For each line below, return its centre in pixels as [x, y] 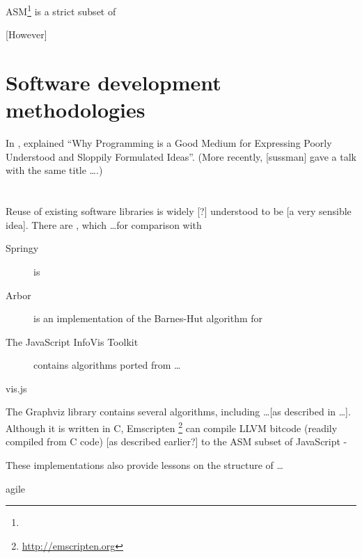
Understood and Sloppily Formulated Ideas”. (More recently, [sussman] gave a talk [181, 156]
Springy [22, 248]
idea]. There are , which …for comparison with [104, 224]
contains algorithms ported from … [107, 365]
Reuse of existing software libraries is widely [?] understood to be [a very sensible [179, 211]
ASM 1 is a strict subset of [61, 10]
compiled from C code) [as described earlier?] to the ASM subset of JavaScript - [176, 441]
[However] [26, 34]
